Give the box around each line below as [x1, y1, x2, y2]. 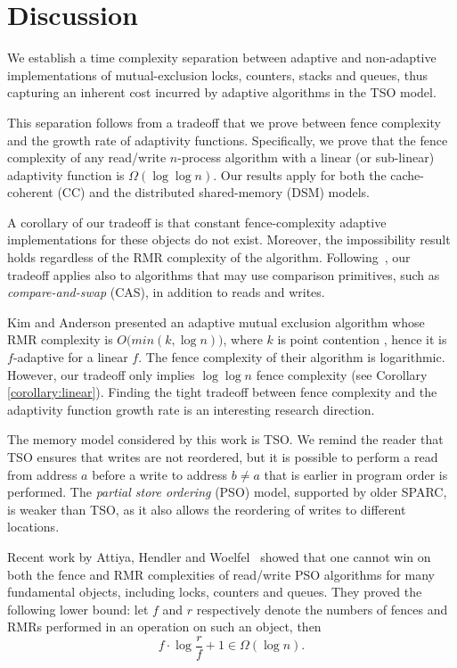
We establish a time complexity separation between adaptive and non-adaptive [7, 48, 437, 67]
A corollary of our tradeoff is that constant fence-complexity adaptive [7, 212, 387, 231]
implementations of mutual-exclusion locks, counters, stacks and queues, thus [7, 65, 428, 84]
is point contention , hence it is [277, 330, 447, 349]
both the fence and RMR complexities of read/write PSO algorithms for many [7, 565, 436, 583]
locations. [7, 517, 60, 536]
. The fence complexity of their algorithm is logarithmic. [138, 348, 445, 367]
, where [223, 330, 263, 349]
